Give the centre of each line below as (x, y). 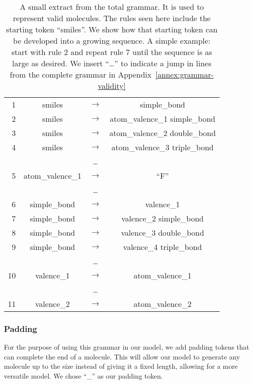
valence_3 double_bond (163, 233)
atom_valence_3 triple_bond (163, 147)
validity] (112, 86)
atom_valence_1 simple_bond (163, 119)
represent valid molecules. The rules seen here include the (112, 18)
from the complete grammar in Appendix (81, 74)
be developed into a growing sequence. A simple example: (112, 41)
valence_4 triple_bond (162, 247)
